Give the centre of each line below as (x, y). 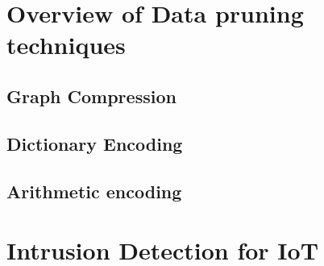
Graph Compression (91, 96)
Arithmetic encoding (94, 191)
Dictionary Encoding (95, 143)
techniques (66, 45)
